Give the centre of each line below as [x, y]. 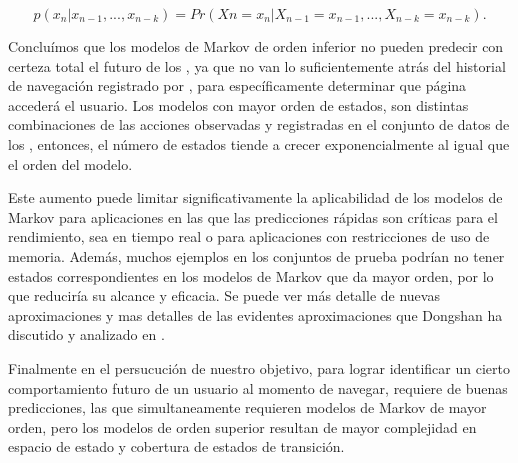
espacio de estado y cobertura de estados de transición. [176, 446]
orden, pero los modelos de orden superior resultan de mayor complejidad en [242, 426]
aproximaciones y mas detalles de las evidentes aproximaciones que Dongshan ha [255, 314]
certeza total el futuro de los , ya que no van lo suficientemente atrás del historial [257, 65]
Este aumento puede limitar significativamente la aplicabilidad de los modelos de [255, 197]
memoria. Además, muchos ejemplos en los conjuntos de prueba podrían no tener [256, 255]
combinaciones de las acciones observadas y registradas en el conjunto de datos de [259, 124]
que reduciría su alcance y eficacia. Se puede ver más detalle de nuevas [224, 295]
